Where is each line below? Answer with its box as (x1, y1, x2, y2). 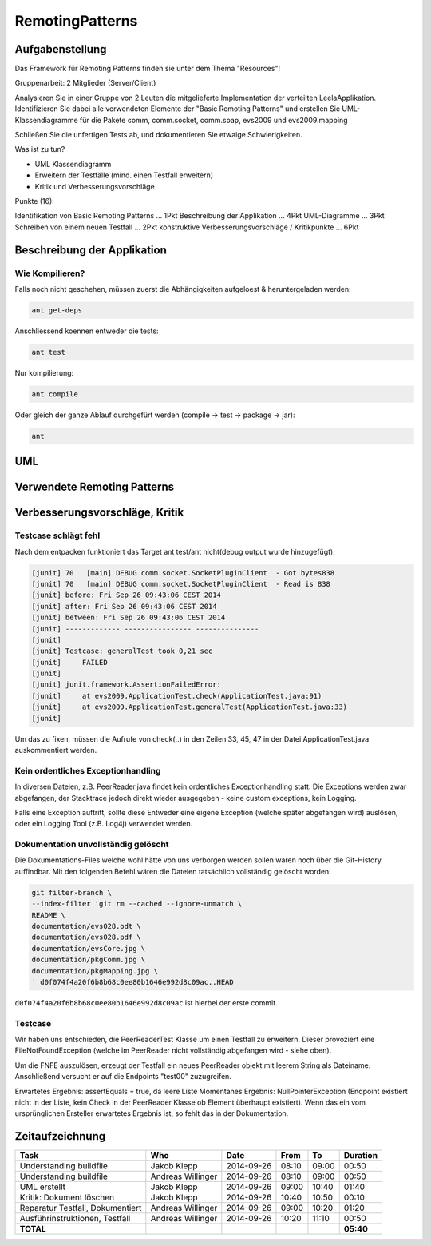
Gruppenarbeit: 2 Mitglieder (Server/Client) (14, 78, 156, 88)
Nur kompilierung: (14, 368, 74, 377)
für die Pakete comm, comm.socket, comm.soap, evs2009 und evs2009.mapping (80, 115, 348, 125)
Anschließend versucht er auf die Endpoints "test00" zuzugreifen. (14, 1072, 231, 1081)
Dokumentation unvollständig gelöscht (14, 839, 169, 850)
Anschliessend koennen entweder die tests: (14, 326, 159, 336)
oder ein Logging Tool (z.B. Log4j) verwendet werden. (14, 819, 193, 829)
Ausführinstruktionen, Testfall (19, 1213, 131, 1224)
